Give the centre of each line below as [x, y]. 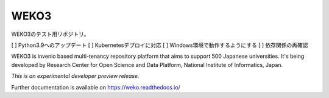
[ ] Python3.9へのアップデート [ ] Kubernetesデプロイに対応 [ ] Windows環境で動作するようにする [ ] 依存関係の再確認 [160, 45]
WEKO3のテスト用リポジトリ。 [50, 34]
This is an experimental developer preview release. [75, 76]
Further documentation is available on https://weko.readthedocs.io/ [96, 87]
